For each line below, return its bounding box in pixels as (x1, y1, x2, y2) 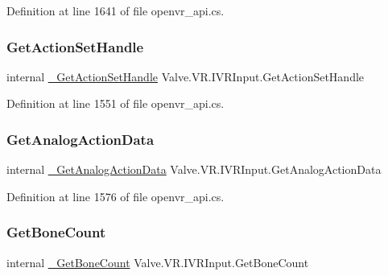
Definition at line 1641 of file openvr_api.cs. (6, 2, 225, 19)
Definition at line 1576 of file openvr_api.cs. (6, 187, 225, 204)
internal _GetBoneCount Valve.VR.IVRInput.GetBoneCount (6, 253, 309, 270)
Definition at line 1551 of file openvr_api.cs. (6, 95, 225, 112)
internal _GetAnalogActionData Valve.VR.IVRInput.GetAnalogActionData (6, 161, 382, 178)
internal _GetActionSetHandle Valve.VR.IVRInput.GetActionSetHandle (6, 68, 365, 84)
